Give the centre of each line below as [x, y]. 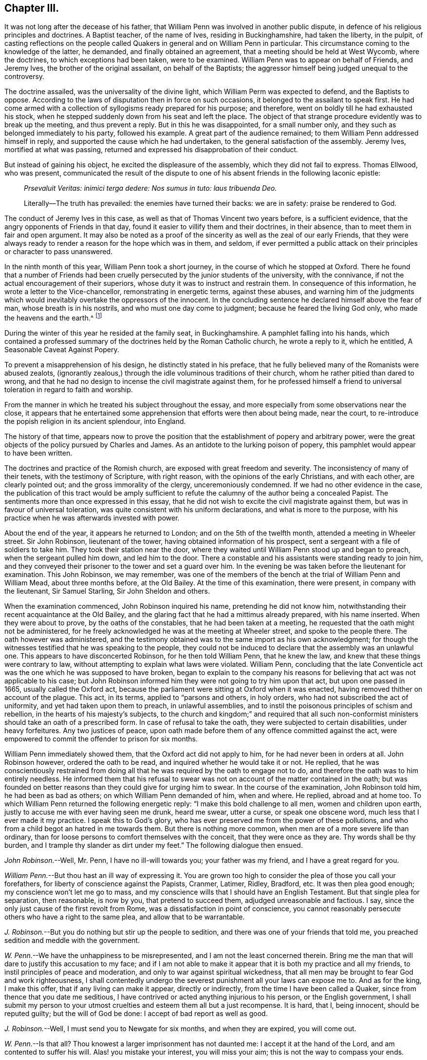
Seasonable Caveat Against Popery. [62, 350]
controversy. [25, 77]
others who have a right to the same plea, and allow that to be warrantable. [125, 917]
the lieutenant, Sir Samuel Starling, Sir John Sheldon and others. [107, 591]
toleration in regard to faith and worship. [69, 390]
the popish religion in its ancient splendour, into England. [95, 421]
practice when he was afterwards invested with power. [92, 518]
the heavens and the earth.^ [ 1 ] [53, 317]
